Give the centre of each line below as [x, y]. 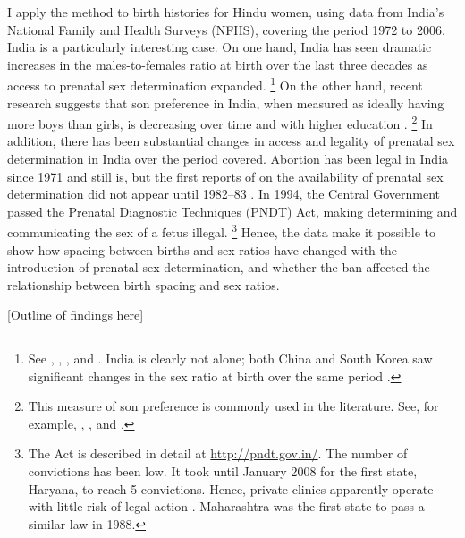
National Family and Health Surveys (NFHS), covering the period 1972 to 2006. [226, 29]
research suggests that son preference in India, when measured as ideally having [226, 102]
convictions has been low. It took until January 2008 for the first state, [223, 471]
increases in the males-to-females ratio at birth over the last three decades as [218, 64]
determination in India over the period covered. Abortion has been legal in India [228, 159]
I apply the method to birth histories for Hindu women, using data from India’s [226, 12]
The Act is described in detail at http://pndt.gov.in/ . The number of [218, 453]
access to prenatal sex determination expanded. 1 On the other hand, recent [215, 84]
